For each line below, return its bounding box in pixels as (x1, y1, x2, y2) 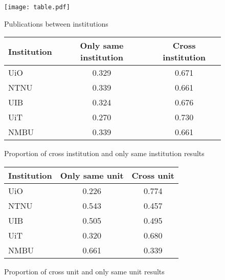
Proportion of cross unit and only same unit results (4, 266, 165, 276)
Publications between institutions (4, 18, 108, 29)
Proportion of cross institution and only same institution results (4, 148, 205, 159)
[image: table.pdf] (4, 4, 70, 11)
